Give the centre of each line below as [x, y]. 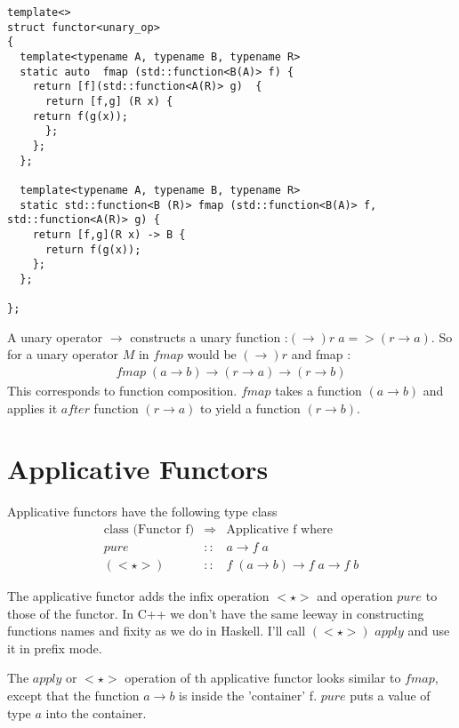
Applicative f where [279, 529]
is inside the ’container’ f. [248, 695]
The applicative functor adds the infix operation [138, 596]
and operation [355, 596]
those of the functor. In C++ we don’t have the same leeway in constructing [216, 613]
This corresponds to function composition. [122, 390]
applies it [32, 408]
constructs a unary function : [209, 336]
